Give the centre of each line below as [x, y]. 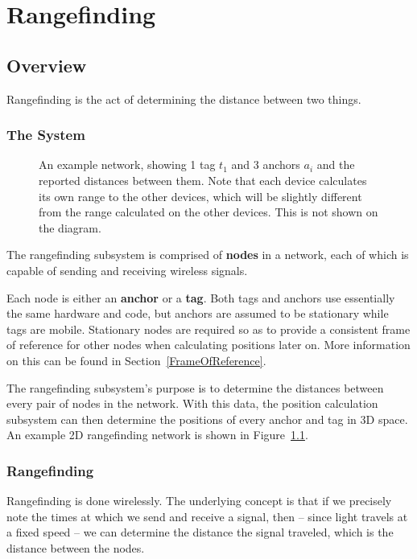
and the [336, 164]
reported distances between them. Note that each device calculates [203, 180]
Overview [47, 65]
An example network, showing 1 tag [127, 164]
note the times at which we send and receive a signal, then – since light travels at [207, 516]
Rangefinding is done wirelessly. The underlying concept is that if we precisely [199, 501]
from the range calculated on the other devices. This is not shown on [208, 212]
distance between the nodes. [76, 547]
